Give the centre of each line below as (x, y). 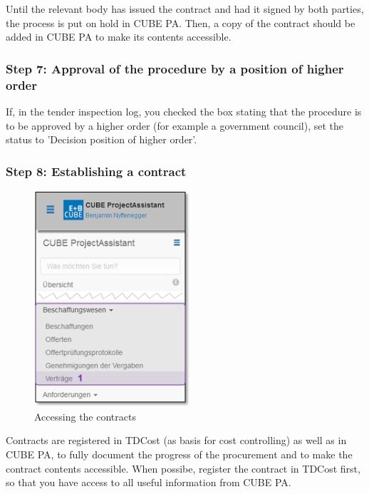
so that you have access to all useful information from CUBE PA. (149, 482)
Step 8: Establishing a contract (96, 171)
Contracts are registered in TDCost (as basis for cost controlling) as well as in (176, 440)
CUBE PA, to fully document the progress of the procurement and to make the (179, 454)
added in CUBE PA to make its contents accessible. (119, 37)
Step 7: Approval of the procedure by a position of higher (175, 68)
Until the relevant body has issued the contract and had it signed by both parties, (185, 9)
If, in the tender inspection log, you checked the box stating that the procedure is (184, 111)
